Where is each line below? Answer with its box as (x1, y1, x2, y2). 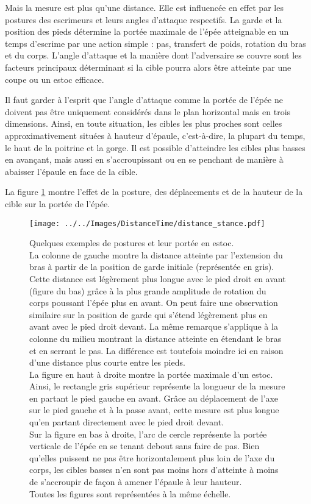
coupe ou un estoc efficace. (5, 73, 104, 85)
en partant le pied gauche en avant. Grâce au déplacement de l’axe (29, 391, 279, 404)
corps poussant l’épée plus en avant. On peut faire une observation (29, 296, 278, 309)
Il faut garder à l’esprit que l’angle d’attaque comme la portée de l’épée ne (5, 93, 283, 106)
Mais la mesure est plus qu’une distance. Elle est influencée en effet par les (5, 1, 284, 13)
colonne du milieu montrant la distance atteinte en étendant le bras (29, 332, 282, 344)
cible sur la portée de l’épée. (5, 197, 110, 210)
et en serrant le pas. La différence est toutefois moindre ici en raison (29, 344, 284, 357)
